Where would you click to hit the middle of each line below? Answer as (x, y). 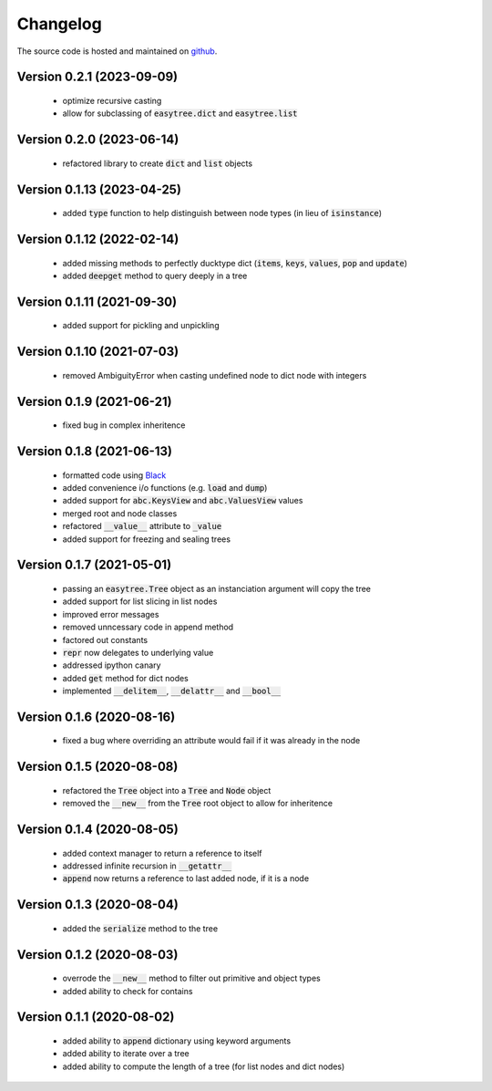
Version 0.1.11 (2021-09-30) (97, 301)
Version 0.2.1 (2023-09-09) (97, 77)
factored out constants (105, 639)
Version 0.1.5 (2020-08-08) (97, 767)
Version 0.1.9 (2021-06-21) (94, 401)
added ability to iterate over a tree (126, 1054)
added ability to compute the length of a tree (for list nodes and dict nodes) (204, 1066)
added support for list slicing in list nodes (140, 601)
